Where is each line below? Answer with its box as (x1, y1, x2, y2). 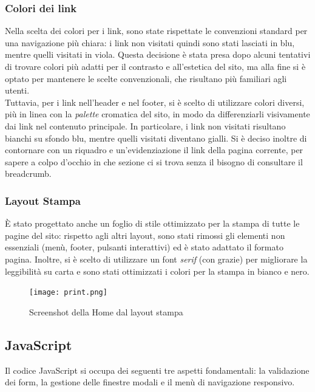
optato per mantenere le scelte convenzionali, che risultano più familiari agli (5, 72, 287, 84)
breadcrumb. (5, 167, 52, 180)
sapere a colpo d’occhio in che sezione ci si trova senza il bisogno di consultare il (5, 155, 303, 168)
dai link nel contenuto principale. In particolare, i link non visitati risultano (5, 119, 286, 132)
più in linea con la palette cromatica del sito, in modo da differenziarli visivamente (5, 108, 310, 120)
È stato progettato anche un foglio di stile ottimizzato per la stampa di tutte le (5, 217, 300, 230)
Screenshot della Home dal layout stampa (29, 305, 183, 318)
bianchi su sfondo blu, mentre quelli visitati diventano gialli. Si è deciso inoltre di (5, 131, 307, 144)
